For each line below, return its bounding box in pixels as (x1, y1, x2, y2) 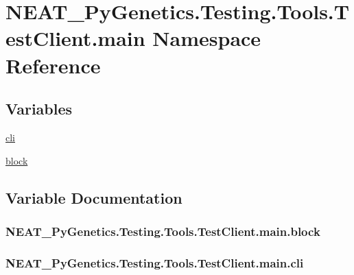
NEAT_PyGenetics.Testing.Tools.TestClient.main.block (5, 222, 320, 239)
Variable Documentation (5, 187, 182, 208)
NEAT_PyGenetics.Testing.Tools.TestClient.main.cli (5, 254, 304, 271)
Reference (5, 51, 101, 79)
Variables (5, 98, 73, 119)
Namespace (152, 24, 261, 52)
